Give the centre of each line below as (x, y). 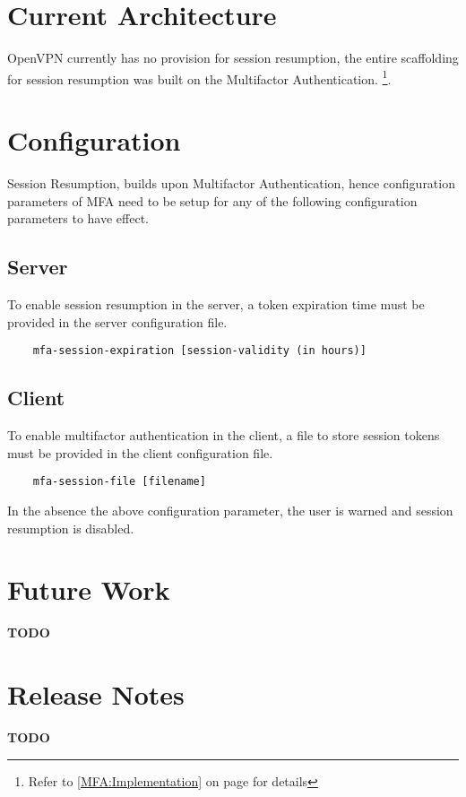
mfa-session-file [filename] (119, 482)
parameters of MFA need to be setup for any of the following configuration (212, 200)
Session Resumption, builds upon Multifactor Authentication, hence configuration (231, 183)
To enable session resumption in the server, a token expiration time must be (216, 304)
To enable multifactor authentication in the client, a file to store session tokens (224, 435)
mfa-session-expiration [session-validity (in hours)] (199, 351)
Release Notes (96, 694)
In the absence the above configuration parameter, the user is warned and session (230, 510)
